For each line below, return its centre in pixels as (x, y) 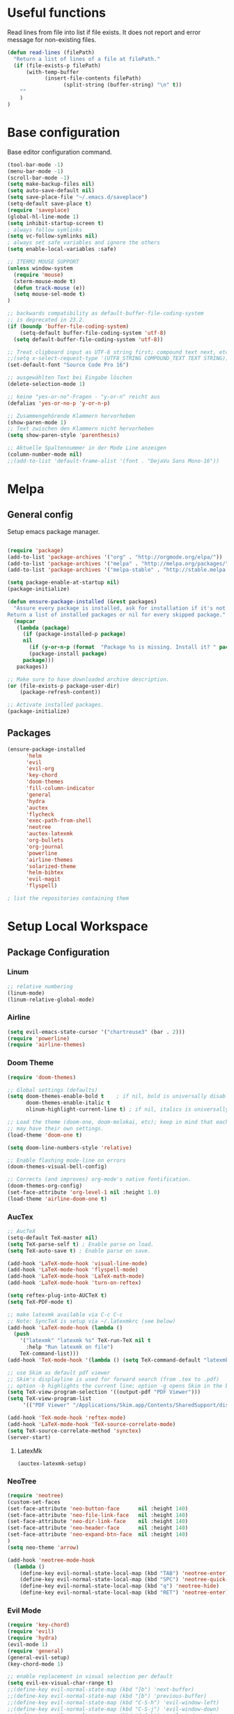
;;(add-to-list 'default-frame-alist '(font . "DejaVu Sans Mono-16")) (113, 461)
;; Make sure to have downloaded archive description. (88, 679)
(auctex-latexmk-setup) (52, 1463)
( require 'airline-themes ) (46, 1045)
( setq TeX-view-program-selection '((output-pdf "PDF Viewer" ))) (104, 1392)
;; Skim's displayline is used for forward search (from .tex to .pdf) (113, 1379)
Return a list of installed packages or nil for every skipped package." (117, 614)
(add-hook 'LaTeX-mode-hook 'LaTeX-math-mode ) (76, 1276)
